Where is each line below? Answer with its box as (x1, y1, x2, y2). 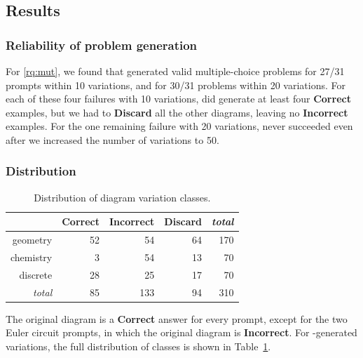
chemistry (11, 250, 53, 265)
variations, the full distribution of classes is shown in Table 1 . (6, 339, 271, 354)
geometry (12, 232, 53, 247)
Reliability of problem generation (6, 36, 198, 53)
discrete (19, 267, 53, 281)
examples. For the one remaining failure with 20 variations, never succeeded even (6, 119, 353, 133)
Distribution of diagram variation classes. (34, 190, 211, 204)
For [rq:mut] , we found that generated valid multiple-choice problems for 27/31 (6, 64, 345, 78)
